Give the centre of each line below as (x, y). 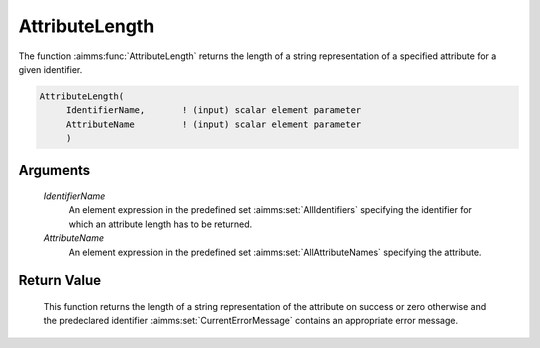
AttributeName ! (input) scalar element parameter (213, 124)
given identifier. (50, 69)
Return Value (60, 280)
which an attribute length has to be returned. (160, 224)
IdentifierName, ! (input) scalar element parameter (213, 110)
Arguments (54, 170)
